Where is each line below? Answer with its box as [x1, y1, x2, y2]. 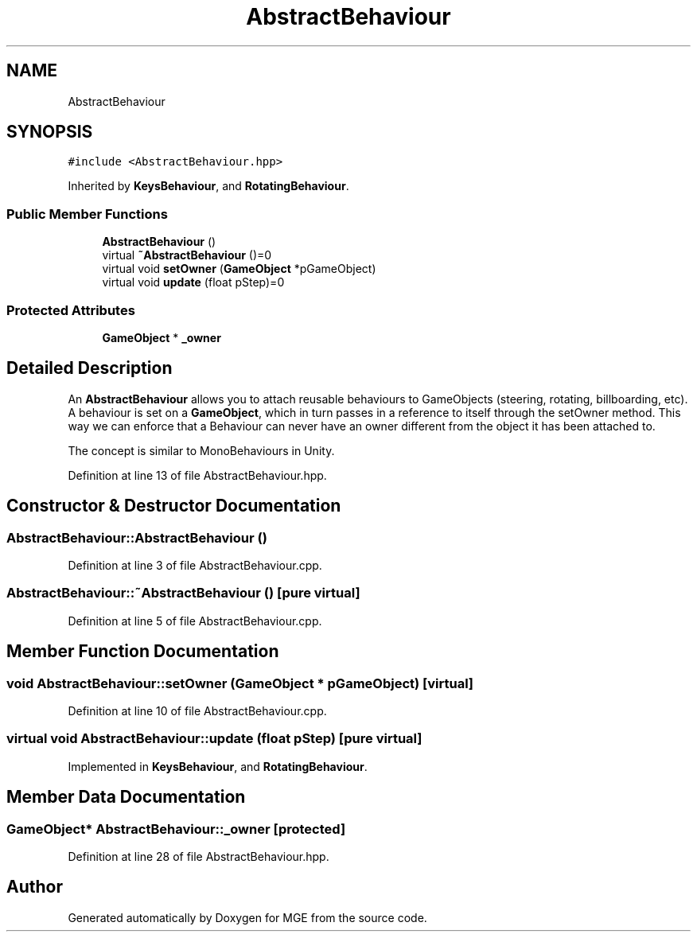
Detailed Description [6, 358, 173, 379]
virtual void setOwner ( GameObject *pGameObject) [102, 262, 376, 276]
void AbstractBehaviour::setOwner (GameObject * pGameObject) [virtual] [6, 675, 474, 691]
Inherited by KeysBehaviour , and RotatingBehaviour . [68, 179, 349, 193]
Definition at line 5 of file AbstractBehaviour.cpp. [68, 613, 322, 628]
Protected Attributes [6, 302, 135, 318]
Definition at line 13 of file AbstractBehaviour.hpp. [68, 468, 327, 482]
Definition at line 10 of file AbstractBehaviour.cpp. [68, 703, 327, 718]
